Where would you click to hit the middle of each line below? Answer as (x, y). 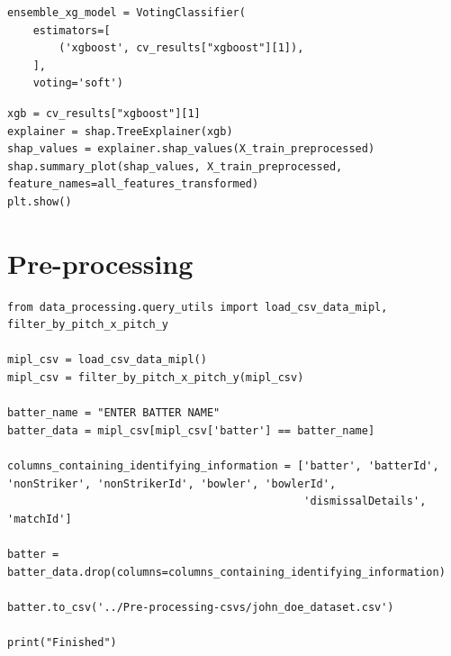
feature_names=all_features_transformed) (133, 184)
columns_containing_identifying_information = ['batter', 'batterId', (223, 466)
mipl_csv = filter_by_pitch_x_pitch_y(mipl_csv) (156, 378)
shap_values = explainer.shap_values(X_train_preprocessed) (191, 149)
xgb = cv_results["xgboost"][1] (104, 113)
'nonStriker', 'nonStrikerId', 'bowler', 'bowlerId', (172, 483)
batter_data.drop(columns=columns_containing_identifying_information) (226, 572)
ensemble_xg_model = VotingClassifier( (126, 13)
